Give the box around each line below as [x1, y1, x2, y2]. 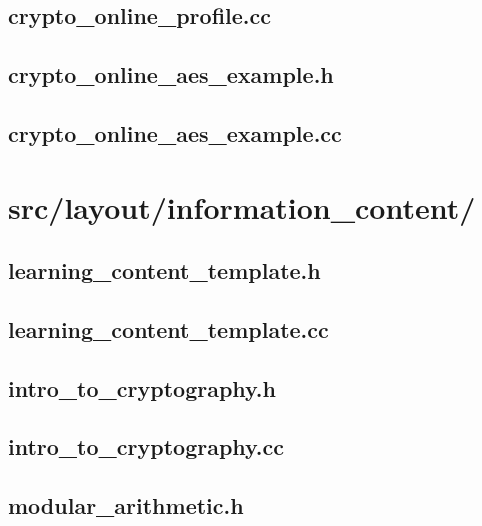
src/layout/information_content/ [8, 186, 476, 227]
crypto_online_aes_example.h [8, 59, 334, 90]
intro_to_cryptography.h [8, 372, 276, 403]
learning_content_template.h [8, 255, 321, 286]
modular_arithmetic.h [8, 490, 244, 521]
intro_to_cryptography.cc [8, 431, 284, 462]
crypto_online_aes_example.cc [8, 117, 342, 148]
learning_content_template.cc [8, 313, 329, 344]
